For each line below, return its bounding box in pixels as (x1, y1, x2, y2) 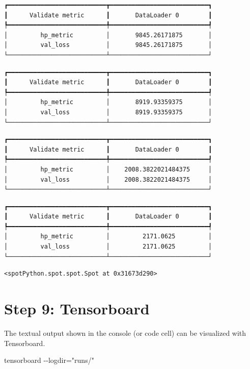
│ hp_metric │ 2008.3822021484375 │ (4, 165, 212, 173)
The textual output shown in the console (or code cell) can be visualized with (4, 327, 246, 338)
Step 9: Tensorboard (4, 298, 150, 319)
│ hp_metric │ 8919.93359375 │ (4, 99, 212, 106)
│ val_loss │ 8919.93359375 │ (4, 108, 212, 116)
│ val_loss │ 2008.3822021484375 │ (4, 176, 212, 183)
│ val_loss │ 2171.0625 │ (4, 243, 212, 251)
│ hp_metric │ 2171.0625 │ (4, 233, 212, 240)
